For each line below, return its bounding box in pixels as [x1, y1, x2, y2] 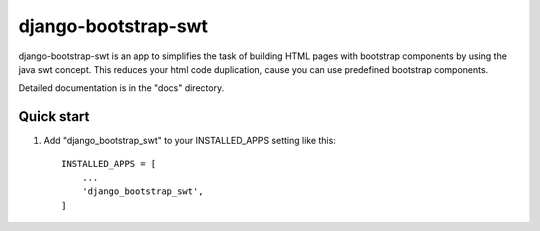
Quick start [18, 108, 90, 125]
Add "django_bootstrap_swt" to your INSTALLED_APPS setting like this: [43, 135, 337, 147]
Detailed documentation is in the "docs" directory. [18, 82, 225, 94]
